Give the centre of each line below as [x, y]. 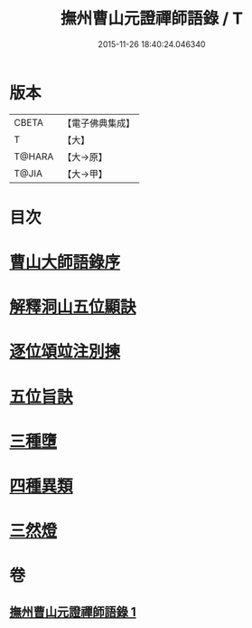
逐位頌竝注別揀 [65, 352]
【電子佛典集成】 [99, 123]
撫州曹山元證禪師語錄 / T [152, 19]
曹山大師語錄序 [65, 262]
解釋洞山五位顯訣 [73, 307]
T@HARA [34, 157]
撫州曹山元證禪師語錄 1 [73, 612]
